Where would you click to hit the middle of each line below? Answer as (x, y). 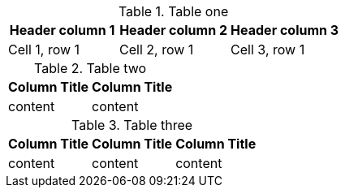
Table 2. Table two (91, 68)
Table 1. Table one (173, 11)
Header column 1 (62, 30)
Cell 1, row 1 (44, 50)
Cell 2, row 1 (157, 50)
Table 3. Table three (132, 125)
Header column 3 (285, 30)
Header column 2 (173, 30)
